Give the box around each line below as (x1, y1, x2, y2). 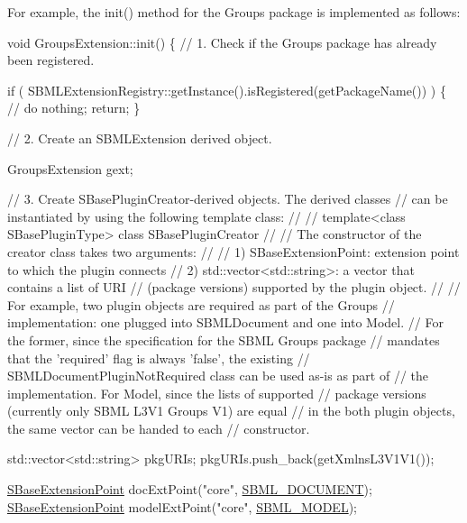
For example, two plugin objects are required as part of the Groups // (7, 295, 395, 314)
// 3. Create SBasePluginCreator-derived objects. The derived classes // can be (7, 189, 448, 208)
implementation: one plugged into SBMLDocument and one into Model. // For (7, 313, 444, 332)
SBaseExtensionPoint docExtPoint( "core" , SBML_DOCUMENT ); (7, 480, 372, 499)
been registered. (7, 50, 95, 69)
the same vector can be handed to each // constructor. (7, 418, 310, 437)
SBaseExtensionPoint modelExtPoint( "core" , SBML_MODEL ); (7, 497, 357, 516)
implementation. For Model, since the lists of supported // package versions (7, 383, 426, 402)
